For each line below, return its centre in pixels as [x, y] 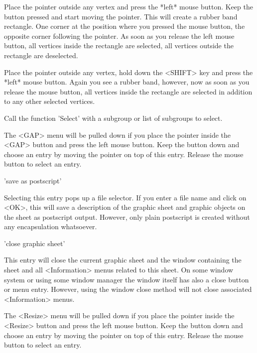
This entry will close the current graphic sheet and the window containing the [123, 260]
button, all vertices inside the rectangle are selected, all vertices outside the [119, 45]
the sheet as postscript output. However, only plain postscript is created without [127, 217]
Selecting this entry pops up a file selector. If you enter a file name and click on [125, 197]
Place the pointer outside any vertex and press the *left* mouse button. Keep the [128, 6]
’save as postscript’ [33, 180]
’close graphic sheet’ [35, 243]
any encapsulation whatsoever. [51, 226]
